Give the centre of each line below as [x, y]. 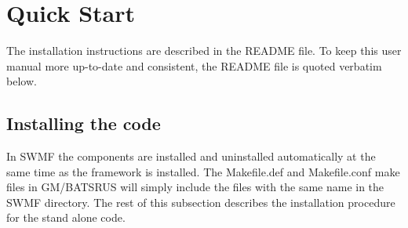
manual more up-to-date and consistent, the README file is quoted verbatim [194, 65]
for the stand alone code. [66, 217]
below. [22, 81]
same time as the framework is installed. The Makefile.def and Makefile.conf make [203, 171]
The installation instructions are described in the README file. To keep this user [204, 51]
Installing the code [84, 123]
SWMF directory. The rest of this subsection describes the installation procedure [201, 202]
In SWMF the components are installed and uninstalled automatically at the [191, 156]
